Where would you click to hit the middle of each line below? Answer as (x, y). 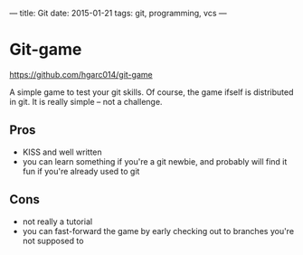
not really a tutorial (57, 222)
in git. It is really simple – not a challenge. (86, 101)
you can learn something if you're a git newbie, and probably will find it (155, 161)
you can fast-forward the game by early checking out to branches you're (158, 231)
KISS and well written (62, 152)
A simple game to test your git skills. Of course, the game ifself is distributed (151, 92)
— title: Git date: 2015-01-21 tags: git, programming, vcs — (118, 13)
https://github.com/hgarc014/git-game (81, 74)
